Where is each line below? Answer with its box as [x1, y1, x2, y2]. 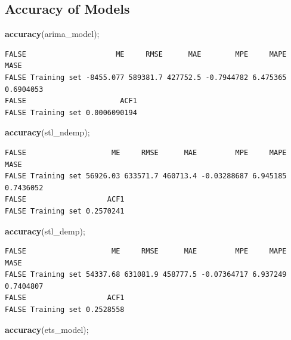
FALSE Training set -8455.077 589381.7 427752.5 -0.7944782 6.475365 [5, 73, 287, 82]
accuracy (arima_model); [5, 27, 100, 40]
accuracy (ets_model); [5, 323, 89, 335]
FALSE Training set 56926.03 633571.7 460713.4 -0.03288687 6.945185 [5, 172, 287, 181]
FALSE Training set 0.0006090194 [5, 108, 137, 117]
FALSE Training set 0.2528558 [5, 305, 125, 314]
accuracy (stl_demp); [5, 224, 85, 237]
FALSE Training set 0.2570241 [5, 206, 125, 215]
